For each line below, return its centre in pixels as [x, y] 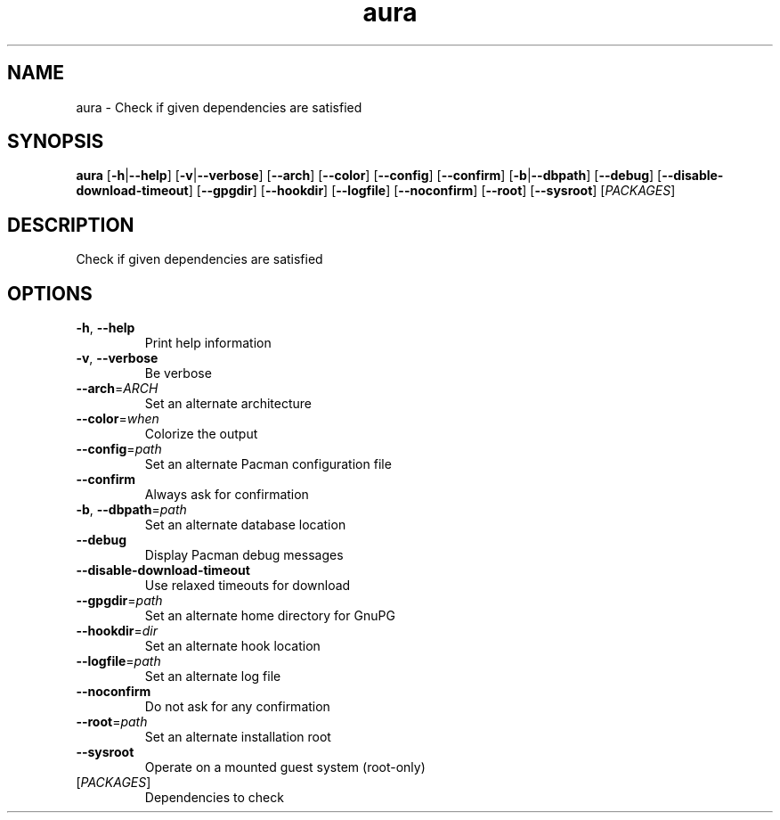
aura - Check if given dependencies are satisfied [219, 107]
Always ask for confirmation [227, 495]
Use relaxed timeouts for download [248, 586]
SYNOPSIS [56, 142]
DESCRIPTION [71, 225]
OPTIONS [50, 293]
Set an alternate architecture [228, 404]
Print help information [208, 343]
